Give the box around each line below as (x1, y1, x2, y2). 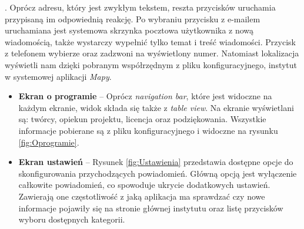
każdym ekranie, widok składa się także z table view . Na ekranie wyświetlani (18, 101, 294, 113)
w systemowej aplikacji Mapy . (5, 70, 112, 82)
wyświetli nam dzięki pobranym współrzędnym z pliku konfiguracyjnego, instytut (5, 58, 298, 70)
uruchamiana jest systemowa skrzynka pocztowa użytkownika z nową (5, 24, 254, 36)
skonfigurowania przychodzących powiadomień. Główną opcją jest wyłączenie (18, 167, 297, 179)
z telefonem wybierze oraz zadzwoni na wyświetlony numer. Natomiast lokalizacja (5, 47, 299, 59)
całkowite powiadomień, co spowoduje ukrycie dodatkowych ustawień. (18, 179, 270, 191)
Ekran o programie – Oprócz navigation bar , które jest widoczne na (18, 90, 272, 102)
